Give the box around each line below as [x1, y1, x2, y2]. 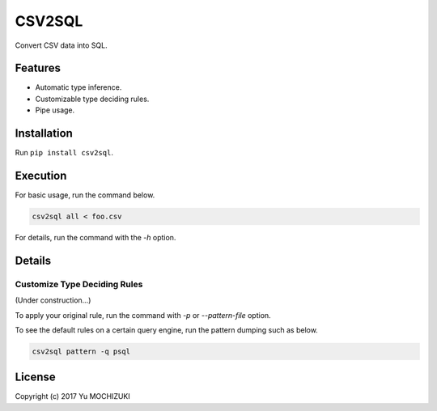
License [15, 371, 56, 384]
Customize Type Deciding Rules [15, 278, 143, 290]
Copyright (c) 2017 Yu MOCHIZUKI [15, 392, 131, 401]
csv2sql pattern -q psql [32, 346, 131, 356]
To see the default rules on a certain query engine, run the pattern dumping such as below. [15, 324, 319, 335]
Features [15, 61, 61, 75]
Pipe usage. [35, 105, 75, 115]
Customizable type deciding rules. [35, 94, 150, 104]
